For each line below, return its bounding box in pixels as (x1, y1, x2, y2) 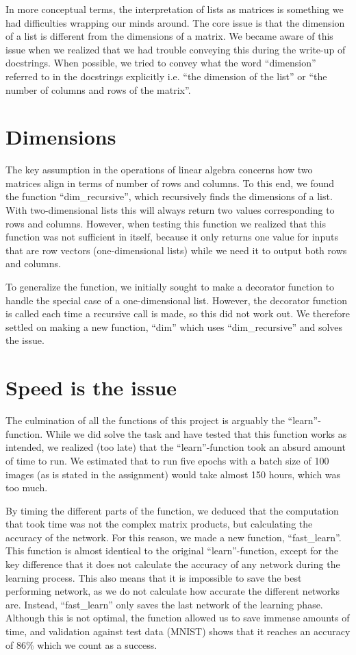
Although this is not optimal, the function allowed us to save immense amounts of (5, 610, 350, 625)
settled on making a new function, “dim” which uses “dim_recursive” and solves (5, 319, 343, 334)
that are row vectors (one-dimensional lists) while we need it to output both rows (5, 243, 347, 257)
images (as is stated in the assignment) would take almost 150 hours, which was (5, 467, 341, 481)
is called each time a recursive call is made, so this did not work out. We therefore (5, 306, 350, 321)
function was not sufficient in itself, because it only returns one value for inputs (5, 230, 338, 244)
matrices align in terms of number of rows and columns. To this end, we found (5, 175, 335, 190)
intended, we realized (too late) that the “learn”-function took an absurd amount (5, 440, 346, 454)
